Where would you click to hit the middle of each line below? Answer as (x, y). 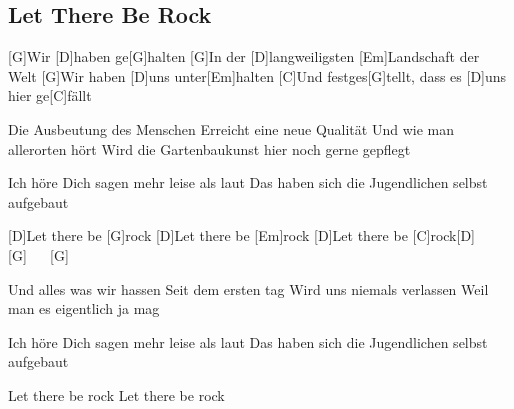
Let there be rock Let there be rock (116, 394)
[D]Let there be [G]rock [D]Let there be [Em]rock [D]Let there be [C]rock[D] (241, 235)
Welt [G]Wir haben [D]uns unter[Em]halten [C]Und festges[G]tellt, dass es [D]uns (257, 75)
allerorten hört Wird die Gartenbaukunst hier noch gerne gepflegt (209, 148)
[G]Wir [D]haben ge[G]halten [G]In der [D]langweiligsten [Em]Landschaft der (244, 56)
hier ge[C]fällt (50, 95)
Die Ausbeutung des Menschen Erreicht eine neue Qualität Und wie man (231, 128)
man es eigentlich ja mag (84, 308)
